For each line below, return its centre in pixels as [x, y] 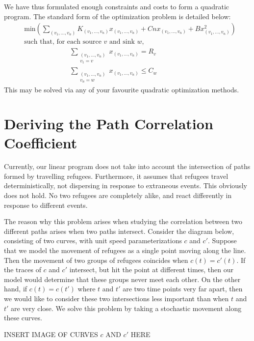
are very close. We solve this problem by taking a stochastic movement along [126, 308]
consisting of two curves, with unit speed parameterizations [93, 241]
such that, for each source [63, 42]
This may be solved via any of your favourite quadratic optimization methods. [122, 90]
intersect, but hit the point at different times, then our [151, 270]
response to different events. [46, 205]
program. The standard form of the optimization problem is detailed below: [117, 16]
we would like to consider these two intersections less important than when [116, 298]
